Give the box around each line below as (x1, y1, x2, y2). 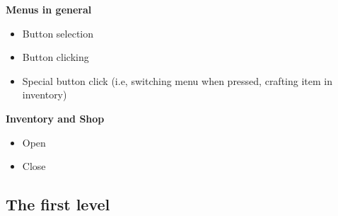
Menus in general (6, 2, 92, 16)
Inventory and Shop (6, 110, 105, 125)
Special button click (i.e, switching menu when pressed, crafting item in (22, 73, 332, 88)
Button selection (22, 25, 94, 40)
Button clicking (22, 50, 89, 64)
